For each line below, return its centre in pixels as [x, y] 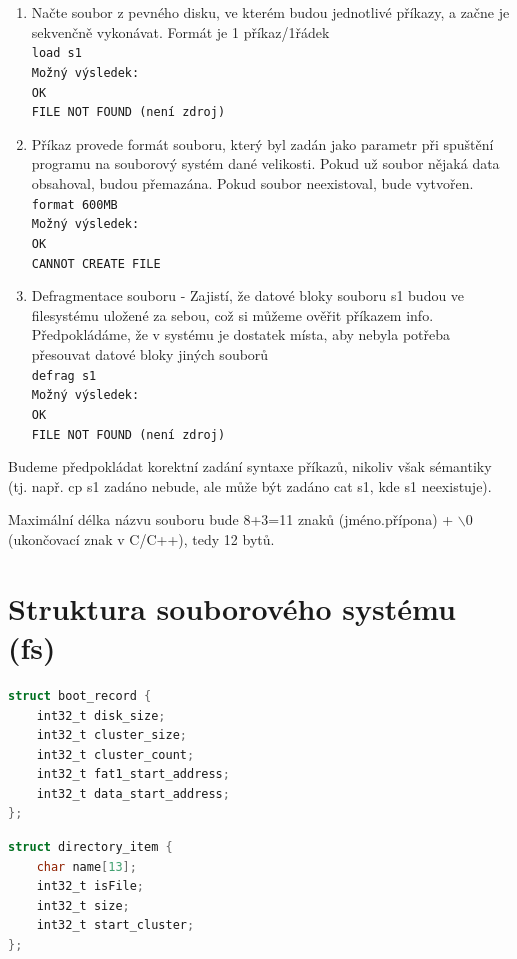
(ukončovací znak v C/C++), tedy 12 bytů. [141, 539]
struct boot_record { [80, 695]
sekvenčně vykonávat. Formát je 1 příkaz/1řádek [180, 31]
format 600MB [74, 204]
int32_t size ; [83, 905]
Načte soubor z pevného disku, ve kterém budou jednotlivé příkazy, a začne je [270, 12]
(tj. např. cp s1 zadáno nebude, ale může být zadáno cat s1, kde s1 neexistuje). [250, 485]
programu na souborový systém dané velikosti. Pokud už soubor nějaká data [265, 163]
